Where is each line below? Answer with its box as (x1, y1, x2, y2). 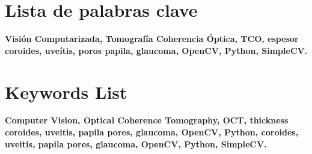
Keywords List (5, 79, 127, 104)
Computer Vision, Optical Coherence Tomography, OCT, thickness (5, 114, 289, 126)
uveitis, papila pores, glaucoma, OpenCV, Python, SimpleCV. (5, 137, 267, 150)
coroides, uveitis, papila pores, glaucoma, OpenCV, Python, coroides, (5, 126, 299, 138)
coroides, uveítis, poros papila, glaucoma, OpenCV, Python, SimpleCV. (5, 44, 308, 56)
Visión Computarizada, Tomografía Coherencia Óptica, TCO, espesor (5, 32, 299, 45)
